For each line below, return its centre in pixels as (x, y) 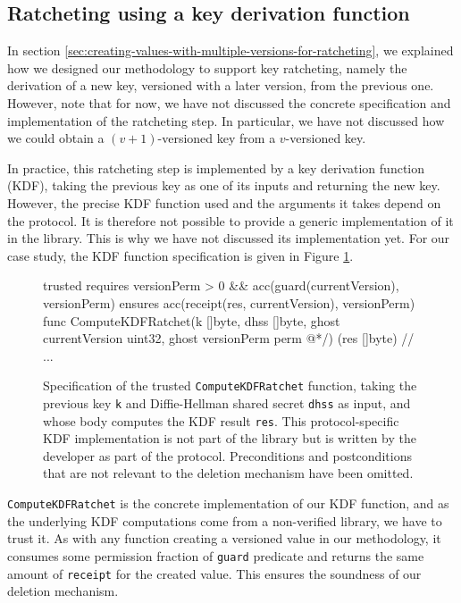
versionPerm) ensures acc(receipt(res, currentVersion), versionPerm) (229, 302)
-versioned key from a (217, 138)
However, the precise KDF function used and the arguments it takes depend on (224, 202)
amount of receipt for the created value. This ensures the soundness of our (214, 573)
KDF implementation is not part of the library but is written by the (230, 438)
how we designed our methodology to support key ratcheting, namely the (207, 67)
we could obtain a (56, 138)
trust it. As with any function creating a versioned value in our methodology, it (224, 538)
